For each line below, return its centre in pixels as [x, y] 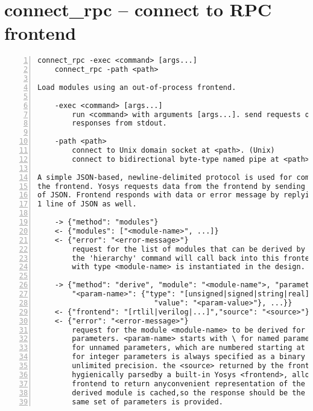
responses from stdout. [119, 123]
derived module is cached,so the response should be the [188, 393]
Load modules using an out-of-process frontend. [137, 87]
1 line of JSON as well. [87, 204]
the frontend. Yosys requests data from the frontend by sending [171, 186]
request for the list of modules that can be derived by [188, 249]
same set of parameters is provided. [147, 402]
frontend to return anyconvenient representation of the [188, 384]
